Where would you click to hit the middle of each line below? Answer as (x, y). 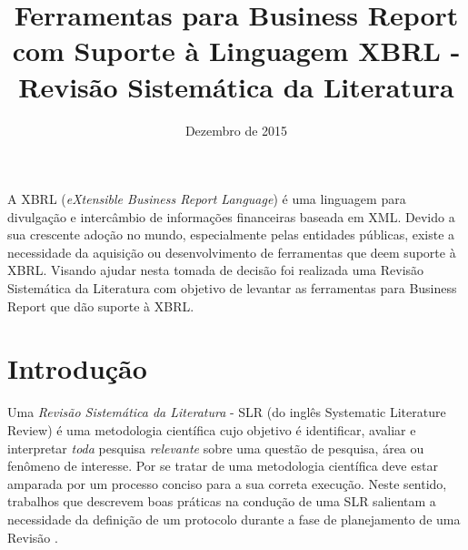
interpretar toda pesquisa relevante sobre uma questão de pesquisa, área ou (216, 448)
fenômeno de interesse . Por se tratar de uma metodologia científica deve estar (223, 466)
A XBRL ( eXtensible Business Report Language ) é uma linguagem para (207, 199)
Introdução (77, 368)
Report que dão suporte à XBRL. (101, 306)
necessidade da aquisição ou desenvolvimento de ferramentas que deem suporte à (232, 252)
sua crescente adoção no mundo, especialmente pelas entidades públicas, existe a (231, 234)
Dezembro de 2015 (236, 130)
